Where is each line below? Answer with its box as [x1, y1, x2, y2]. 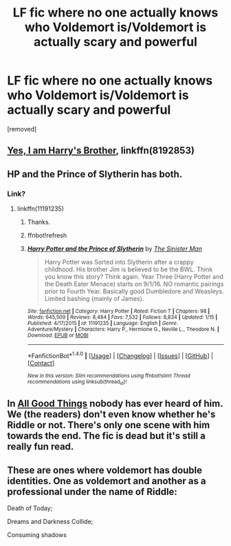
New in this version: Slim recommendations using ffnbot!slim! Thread [27, 372, 190, 379]
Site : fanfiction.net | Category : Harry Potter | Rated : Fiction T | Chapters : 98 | [27, 308, 210, 315]
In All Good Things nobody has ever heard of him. [7, 398, 223, 410]
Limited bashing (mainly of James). [44, 295, 144, 303]
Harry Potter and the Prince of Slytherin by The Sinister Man [27, 244, 203, 253]
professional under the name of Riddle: [7, 485, 177, 497]
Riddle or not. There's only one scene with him [7, 419, 210, 431]
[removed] [7, 125, 37, 133]
